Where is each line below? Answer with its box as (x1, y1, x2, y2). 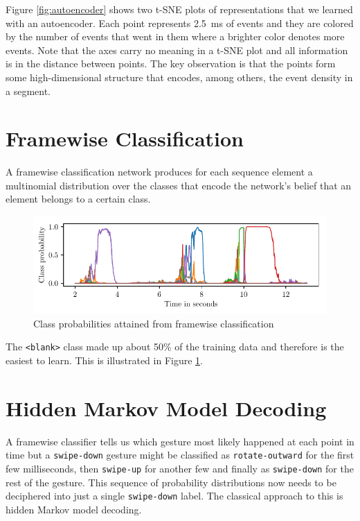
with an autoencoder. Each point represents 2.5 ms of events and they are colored (6, 15, 354, 30)
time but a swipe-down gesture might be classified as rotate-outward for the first (6, 447, 354, 462)
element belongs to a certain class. (6, 191, 151, 206)
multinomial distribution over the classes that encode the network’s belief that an (6, 178, 352, 192)
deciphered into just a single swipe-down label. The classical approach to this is (6, 488, 343, 503)
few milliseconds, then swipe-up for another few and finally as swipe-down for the (6, 461, 354, 475)
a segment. (6, 83, 51, 98)
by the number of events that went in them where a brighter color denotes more (6, 29, 345, 44)
